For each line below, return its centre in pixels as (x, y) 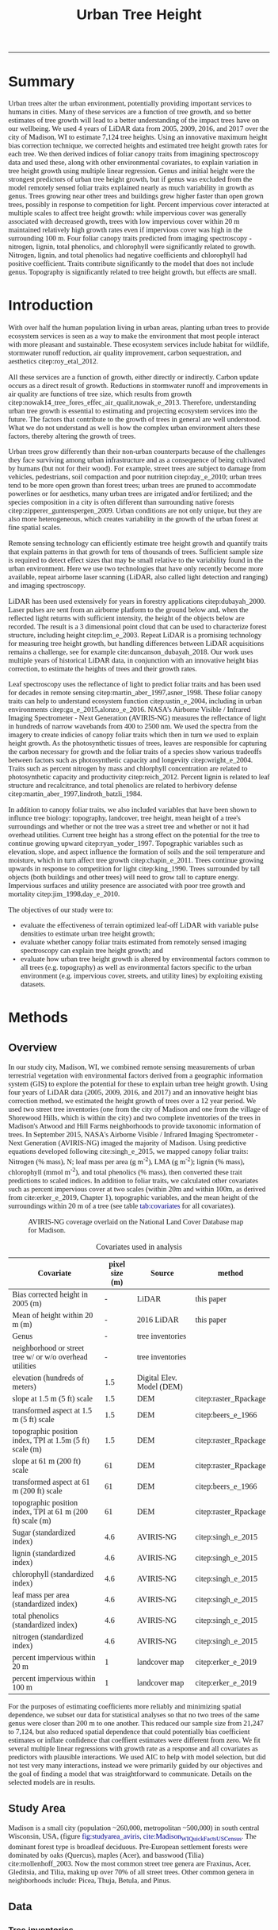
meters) (24, 1386)
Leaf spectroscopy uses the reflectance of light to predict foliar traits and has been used (135, 684)
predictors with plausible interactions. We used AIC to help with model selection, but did (137, 1757)
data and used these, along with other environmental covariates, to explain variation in (133, 163)
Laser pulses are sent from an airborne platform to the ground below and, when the (128, 609)
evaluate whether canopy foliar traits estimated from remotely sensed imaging (133, 942)
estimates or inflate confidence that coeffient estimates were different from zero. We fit (134, 1740)
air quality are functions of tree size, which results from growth (100, 394)
